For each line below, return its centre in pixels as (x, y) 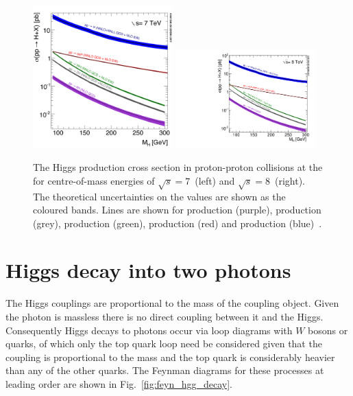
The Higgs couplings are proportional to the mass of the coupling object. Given (172, 303)
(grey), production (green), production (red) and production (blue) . (178, 223)
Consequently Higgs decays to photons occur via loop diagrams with (149, 330)
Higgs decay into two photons (148, 270)
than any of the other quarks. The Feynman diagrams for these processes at (165, 370)
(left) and (215, 180)
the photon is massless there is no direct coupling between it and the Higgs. (165, 317)
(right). (290, 180)
